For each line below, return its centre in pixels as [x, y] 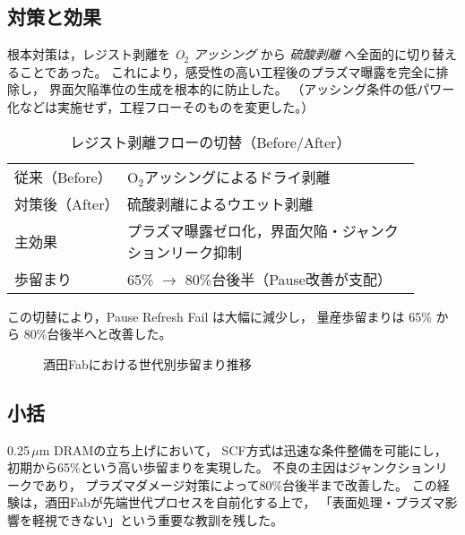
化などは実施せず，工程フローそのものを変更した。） [161, 106]
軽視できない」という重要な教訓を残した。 [157, 519]
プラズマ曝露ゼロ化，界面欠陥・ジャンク [263, 230]
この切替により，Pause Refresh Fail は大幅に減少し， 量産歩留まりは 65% [220, 316]
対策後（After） [67, 203]
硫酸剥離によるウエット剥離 [220, 203]
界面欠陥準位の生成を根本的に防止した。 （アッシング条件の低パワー [252, 89]
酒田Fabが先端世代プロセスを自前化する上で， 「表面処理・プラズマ [245, 502]
